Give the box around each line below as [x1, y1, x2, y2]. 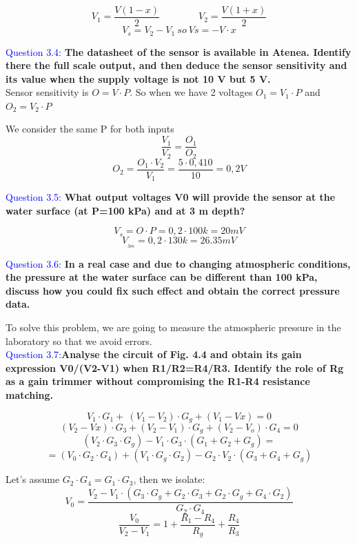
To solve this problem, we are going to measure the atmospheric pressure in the [6, 319, 341, 334]
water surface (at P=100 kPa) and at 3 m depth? [6, 203, 245, 217]
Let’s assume [6, 472, 60, 486]
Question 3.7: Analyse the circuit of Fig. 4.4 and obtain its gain [6, 347, 302, 362]
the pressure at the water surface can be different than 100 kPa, [6, 270, 318, 284]
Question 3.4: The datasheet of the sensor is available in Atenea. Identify [6, 44, 351, 59]
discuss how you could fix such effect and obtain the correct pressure [6, 283, 340, 297]
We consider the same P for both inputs [6, 121, 174, 136]
